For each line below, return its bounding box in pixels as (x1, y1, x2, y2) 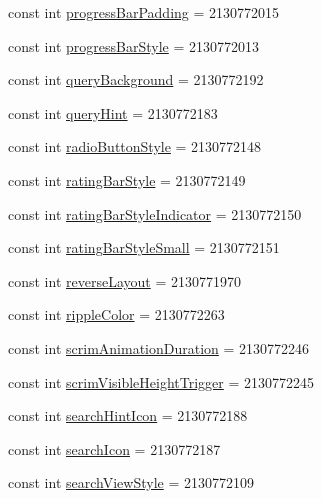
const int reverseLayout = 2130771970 (8, 270, 241, 291)
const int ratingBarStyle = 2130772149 (8, 169, 246, 190)
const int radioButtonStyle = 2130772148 (8, 136, 262, 157)
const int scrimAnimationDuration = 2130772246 (8, 337, 310, 358)
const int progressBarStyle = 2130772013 (8, 35, 259, 56)
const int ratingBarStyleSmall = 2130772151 (8, 237, 280, 258)
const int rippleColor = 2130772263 (8, 304, 225, 325)
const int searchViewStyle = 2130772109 (8, 472, 254, 493)
